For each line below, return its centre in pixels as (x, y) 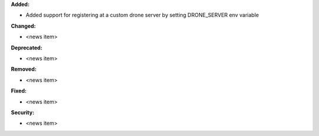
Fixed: (19, 91)
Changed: (23, 26)
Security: (23, 112)
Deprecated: (27, 48)
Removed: (24, 69)
